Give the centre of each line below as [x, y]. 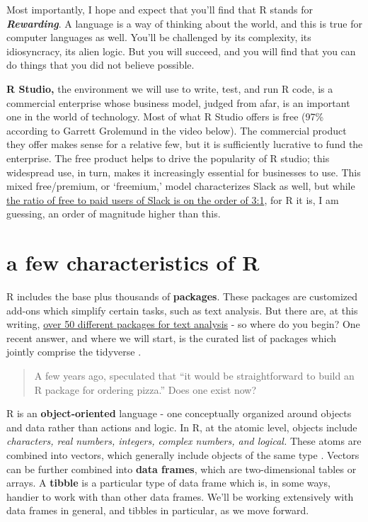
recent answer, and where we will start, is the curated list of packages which [172, 337]
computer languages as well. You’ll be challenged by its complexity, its [159, 37]
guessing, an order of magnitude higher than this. [114, 214]
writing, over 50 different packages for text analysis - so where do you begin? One [183, 324]
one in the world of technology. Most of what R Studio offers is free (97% [165, 117]
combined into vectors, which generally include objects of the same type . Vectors [183, 454]
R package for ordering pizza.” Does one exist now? [145, 389]
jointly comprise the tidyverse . [74, 352]
